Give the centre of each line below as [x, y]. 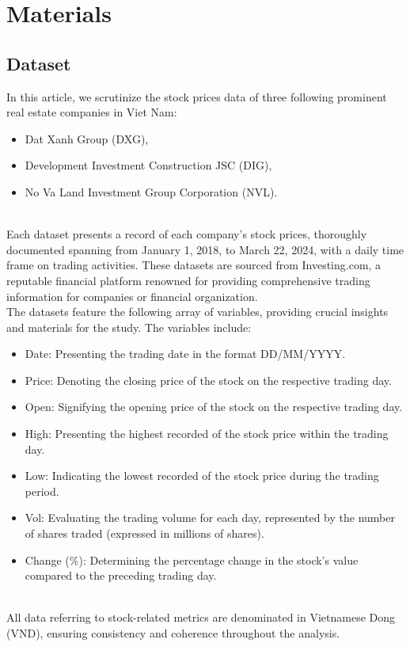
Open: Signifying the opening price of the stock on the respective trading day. [214, 407]
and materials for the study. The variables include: [129, 327]
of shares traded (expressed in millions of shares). [144, 533]
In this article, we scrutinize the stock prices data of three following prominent [197, 96]
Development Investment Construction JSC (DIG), [148, 165]
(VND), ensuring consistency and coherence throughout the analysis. [173, 633]
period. [42, 491]
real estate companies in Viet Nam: [92, 112]
